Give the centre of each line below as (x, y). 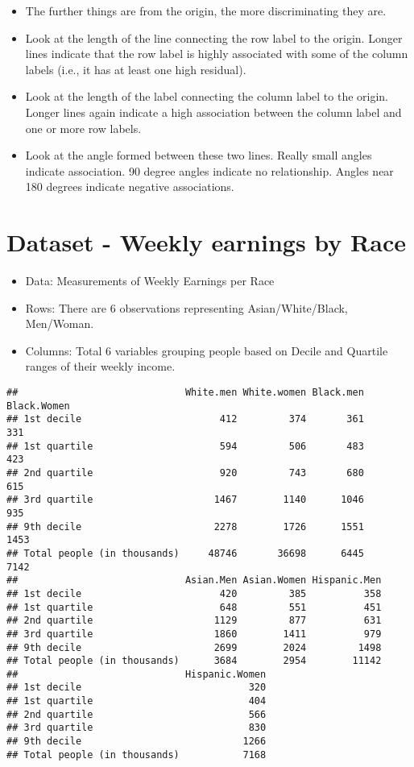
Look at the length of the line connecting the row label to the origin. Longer (214, 37)
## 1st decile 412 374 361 (185, 419)
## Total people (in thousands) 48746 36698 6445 (185, 553)
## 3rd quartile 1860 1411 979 (194, 634)
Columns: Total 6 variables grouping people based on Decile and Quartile (207, 350)
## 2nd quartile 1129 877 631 (194, 621)
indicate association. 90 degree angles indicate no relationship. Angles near (209, 170)
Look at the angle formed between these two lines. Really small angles (199, 155)
